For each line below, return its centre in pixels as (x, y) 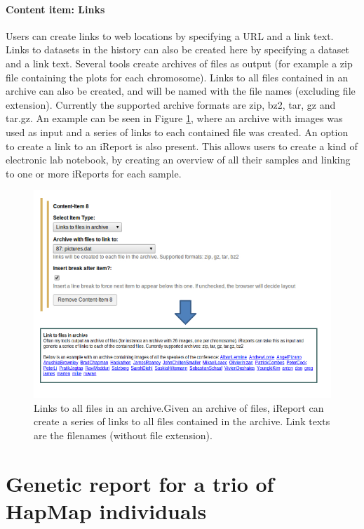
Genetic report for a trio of (140, 483)
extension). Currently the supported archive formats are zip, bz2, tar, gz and (171, 104)
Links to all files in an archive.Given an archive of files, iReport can (179, 407)
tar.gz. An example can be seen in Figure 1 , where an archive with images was (174, 118)
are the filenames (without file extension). (123, 435)
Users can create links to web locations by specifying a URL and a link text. (170, 35)
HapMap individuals (106, 510)
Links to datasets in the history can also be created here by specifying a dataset (178, 49)
